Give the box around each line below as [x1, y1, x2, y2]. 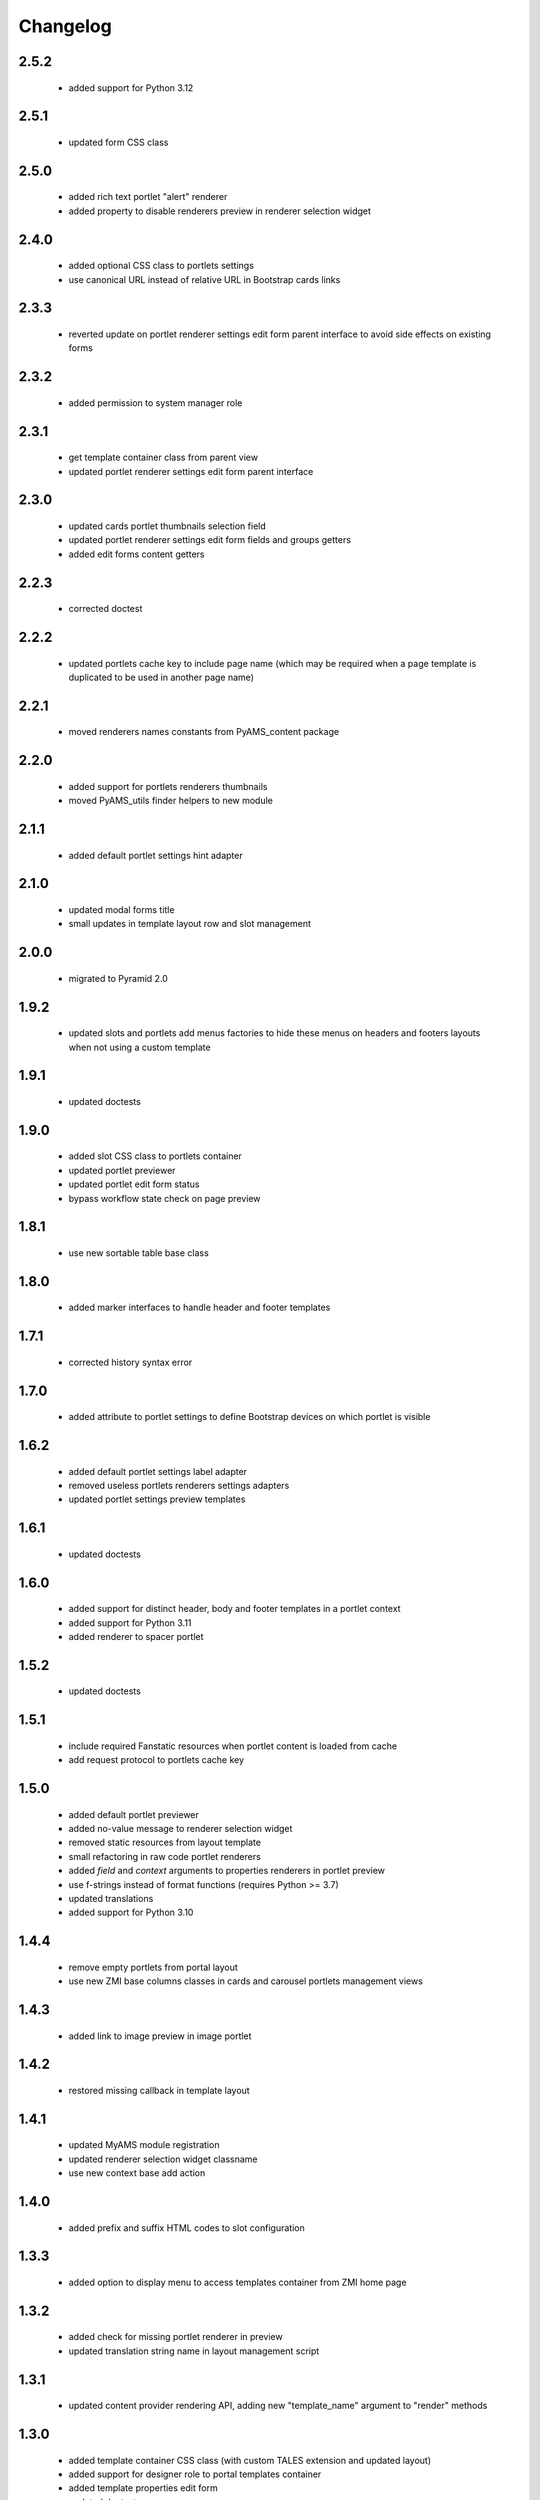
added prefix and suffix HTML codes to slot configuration [68, 2221, 305, 2234]
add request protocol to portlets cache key [68, 1754, 245, 1766]
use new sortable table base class [68, 1246, 209, 1259]
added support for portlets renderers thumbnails [68, 780, 268, 792]
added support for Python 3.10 [68, 1906, 194, 1919]
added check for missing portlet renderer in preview [68, 2331, 284, 2343]
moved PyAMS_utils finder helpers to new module [68, 795, 274, 807]
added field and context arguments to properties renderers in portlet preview [68, 1865, 385, 1877]
